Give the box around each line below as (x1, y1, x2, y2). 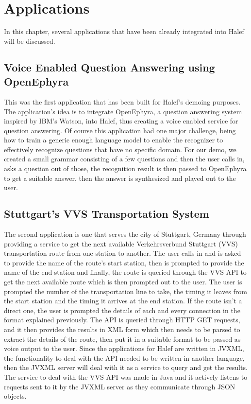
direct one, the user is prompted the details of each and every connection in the (4, 305, 240, 315)
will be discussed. (4, 35, 55, 46)
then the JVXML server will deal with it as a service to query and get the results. (4, 362, 248, 372)
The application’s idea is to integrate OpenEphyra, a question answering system (4, 106, 242, 116)
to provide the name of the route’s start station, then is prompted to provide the (4, 257, 244, 267)
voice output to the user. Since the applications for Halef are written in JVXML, (4, 343, 244, 353)
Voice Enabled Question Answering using (4, 59, 215, 74)
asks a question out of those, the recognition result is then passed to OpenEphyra (4, 163, 247, 174)
